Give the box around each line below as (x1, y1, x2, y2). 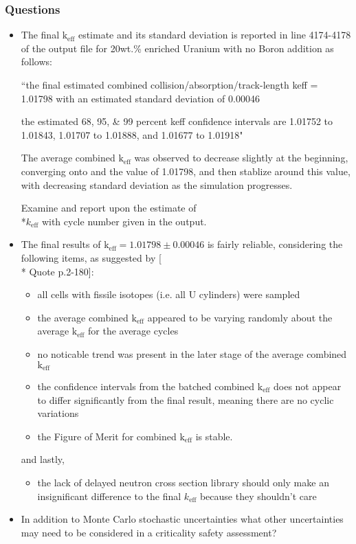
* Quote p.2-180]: (21, 264, 94, 278)
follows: (21, 54, 52, 69)
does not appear (274, 378, 342, 393)
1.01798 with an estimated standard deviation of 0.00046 (21, 91, 260, 105)
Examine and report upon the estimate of (21, 201, 197, 215)
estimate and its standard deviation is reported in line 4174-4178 (78, 27, 351, 42)
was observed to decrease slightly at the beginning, (134, 150, 348, 165)
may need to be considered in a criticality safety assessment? (21, 525, 277, 539)
